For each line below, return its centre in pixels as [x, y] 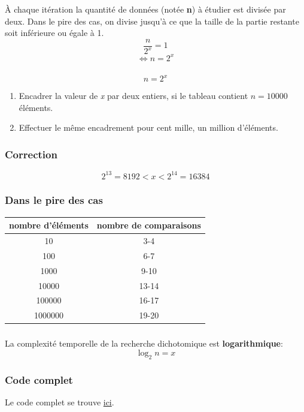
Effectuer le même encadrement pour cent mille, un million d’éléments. [148, 127]
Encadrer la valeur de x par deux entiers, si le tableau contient [133, 96]
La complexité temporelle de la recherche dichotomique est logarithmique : [144, 343]
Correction [31, 154]
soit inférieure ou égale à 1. [54, 33]
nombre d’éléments [49, 225]
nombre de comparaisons [149, 225]
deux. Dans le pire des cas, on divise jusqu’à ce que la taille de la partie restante [152, 21]
